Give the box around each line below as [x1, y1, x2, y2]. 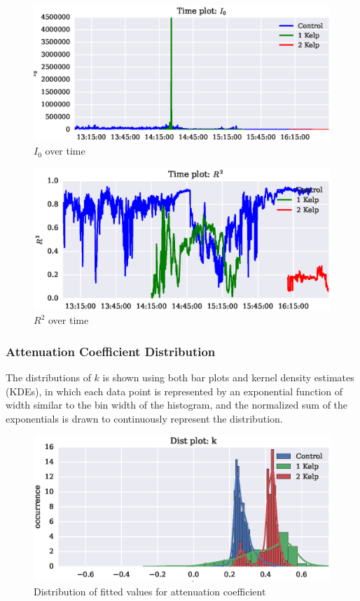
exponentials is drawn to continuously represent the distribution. [6, 411, 283, 425]
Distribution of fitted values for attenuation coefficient [34, 584, 266, 598]
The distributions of [6, 370, 91, 385]
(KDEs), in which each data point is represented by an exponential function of [6, 383, 343, 398]
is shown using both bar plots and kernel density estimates [102, 370, 354, 385]
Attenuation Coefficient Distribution [6, 342, 216, 360]
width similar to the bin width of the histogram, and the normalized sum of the [6, 397, 348, 412]
